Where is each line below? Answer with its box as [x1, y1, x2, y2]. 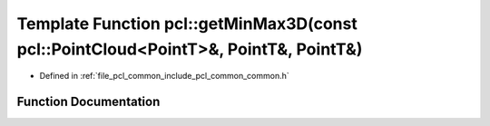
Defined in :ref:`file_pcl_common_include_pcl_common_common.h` [39, 71, 289, 82]
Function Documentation [16, 94, 161, 110]
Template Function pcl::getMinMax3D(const [16, 14, 358, 34]
